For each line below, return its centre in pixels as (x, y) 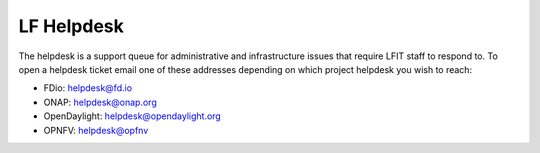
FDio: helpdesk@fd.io (88, 88)
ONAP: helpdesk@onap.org (100, 102)
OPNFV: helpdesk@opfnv (96, 130)
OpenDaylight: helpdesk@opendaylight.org (132, 116)
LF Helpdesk (71, 26)
